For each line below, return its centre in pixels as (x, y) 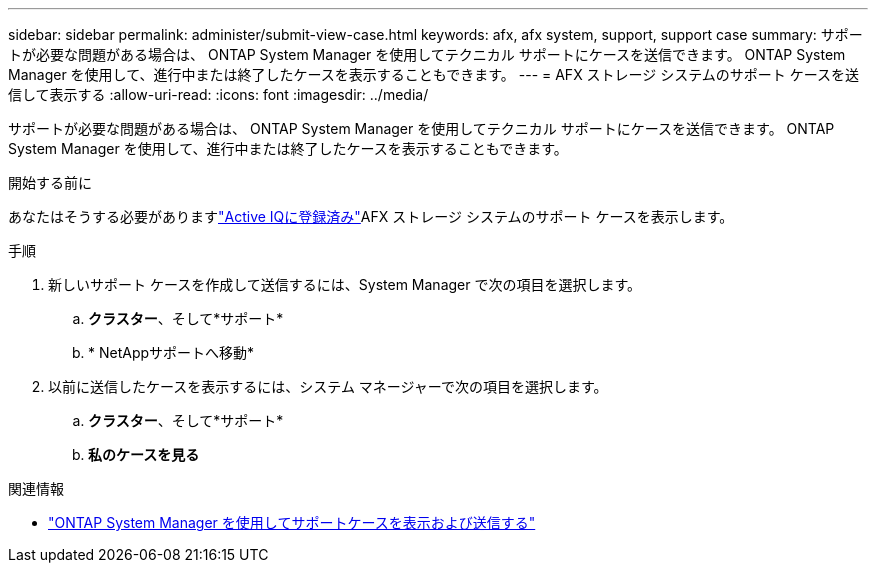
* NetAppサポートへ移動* (171, 352)
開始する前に (50, 182)
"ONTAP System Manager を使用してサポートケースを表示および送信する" (292, 522)
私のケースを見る (144, 454)
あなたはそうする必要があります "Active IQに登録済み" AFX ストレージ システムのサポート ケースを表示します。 (371, 216)
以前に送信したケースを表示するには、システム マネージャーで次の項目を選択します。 (328, 386)
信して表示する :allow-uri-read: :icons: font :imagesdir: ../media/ (218, 94)
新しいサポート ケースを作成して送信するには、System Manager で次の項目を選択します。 (345, 284)
